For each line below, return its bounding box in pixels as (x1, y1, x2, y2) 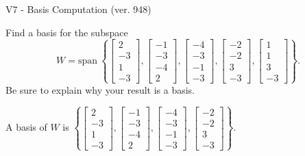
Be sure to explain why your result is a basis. (5, 82, 195, 96)
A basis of (5, 120, 47, 134)
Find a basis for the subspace (5, 25, 128, 39)
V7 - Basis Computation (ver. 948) (5, 2, 151, 16)
